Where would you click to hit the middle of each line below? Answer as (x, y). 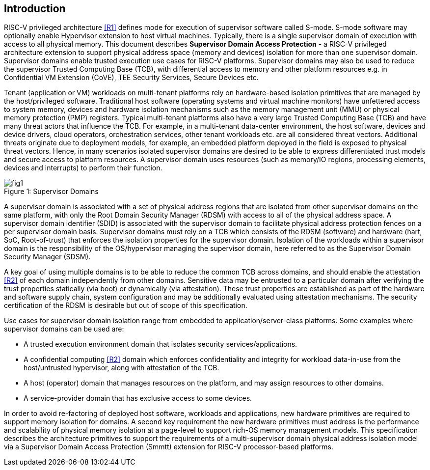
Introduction (35, 9)
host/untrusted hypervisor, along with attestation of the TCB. (121, 368)
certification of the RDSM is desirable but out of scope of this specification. (126, 305)
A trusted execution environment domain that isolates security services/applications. (161, 344)
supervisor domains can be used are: (64, 329)
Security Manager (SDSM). (47, 257)
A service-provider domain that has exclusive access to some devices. (138, 398)
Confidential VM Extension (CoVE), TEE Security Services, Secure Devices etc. (131, 78)
